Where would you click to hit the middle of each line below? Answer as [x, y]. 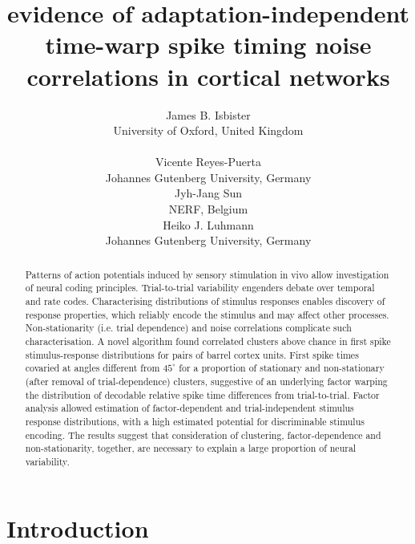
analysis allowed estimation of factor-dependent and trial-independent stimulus [189, 408]
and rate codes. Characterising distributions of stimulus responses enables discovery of [205, 300]
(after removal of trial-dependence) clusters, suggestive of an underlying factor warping [206, 381]
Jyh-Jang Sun [208, 193]
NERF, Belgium [208, 209]
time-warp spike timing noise [208, 45]
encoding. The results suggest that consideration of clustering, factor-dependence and [203, 434]
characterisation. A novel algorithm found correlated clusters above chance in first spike [208, 341]
